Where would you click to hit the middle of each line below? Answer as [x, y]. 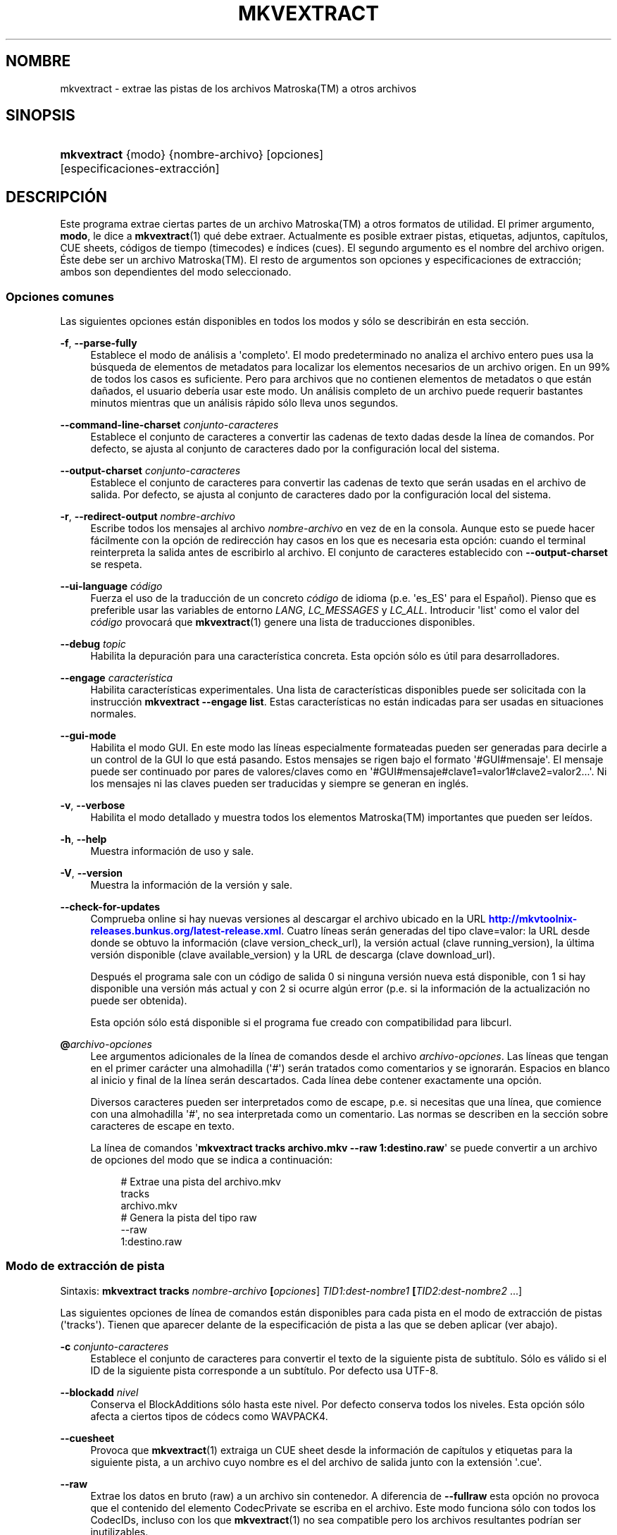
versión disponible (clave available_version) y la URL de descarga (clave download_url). [293, 955]
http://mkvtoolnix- [533, 919]
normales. [113, 714]
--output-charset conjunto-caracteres [150, 471]
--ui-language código [111, 586]
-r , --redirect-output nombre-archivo [148, 517]
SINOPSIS [40, 116]
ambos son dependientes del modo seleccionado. [176, 272]
